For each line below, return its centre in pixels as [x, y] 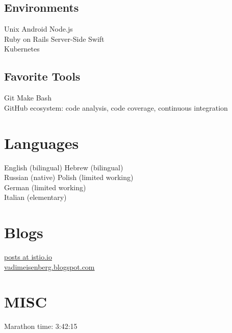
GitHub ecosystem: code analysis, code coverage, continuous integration [116, 107]
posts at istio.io [28, 257]
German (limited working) [45, 187]
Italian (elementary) [35, 197]
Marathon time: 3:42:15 [41, 326]
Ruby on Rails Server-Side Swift [54, 39]
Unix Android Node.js [38, 29]
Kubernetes [22, 49]
